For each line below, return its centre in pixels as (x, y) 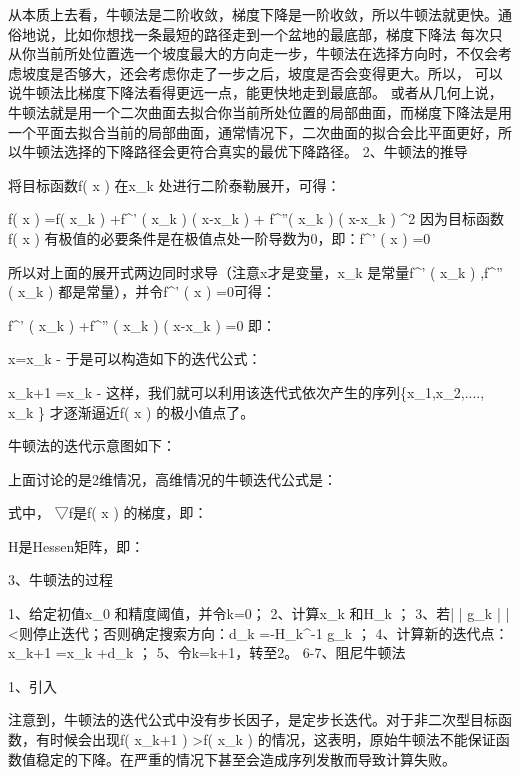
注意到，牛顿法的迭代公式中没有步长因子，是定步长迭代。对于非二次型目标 (253, 719)
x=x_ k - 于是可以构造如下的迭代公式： (135, 358)
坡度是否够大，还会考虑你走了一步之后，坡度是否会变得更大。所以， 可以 (262, 72)
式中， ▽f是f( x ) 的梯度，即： (108, 512)
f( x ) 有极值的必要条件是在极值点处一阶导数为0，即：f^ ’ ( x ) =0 (219, 237)
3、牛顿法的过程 (60, 579)
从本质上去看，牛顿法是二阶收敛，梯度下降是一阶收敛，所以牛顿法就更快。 (253, 14)
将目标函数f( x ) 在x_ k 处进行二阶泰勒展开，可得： (174, 184)
